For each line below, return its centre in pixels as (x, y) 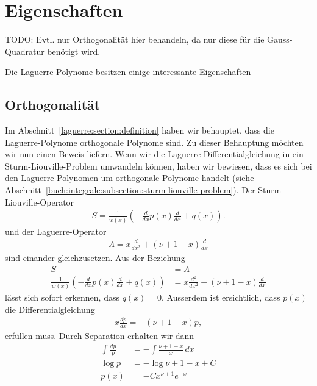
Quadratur (25, 51)
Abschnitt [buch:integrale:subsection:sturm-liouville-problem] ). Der (130, 190)
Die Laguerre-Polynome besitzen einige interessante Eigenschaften (128, 72)
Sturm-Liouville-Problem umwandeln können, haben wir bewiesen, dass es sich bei (158, 166)
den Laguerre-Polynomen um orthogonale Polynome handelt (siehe (130, 178)
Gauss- (280, 39)
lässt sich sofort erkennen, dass (62, 297)
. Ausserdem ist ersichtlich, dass (221, 297)
